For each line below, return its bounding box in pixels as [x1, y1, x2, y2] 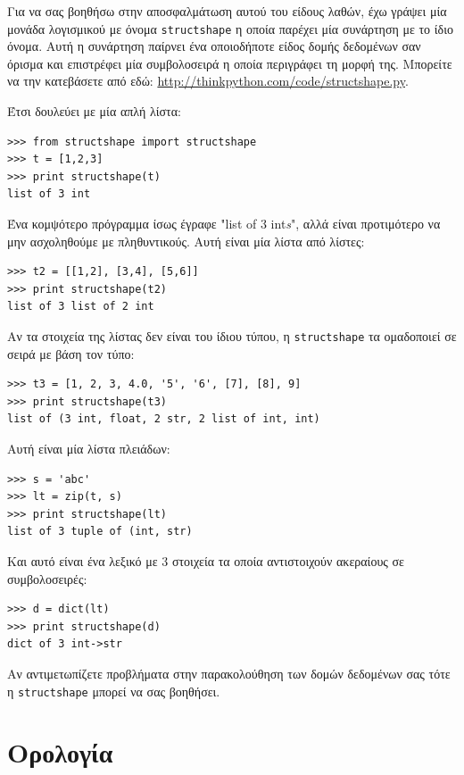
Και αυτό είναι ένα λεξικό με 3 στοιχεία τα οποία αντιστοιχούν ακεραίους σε [7, 551, 404, 570]
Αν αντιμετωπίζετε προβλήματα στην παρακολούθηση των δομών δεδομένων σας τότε [7, 663, 451, 682]
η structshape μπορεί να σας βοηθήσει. [7, 681, 220, 700]
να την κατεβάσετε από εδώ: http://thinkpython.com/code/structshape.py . [7, 71, 409, 90]
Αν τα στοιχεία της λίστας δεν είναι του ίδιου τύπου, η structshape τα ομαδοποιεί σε [7, 326, 457, 345]
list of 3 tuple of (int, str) [7, 525, 193, 538]
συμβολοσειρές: [7, 569, 87, 587]
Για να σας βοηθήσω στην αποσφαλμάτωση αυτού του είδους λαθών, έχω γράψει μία [7, 2, 447, 20]
